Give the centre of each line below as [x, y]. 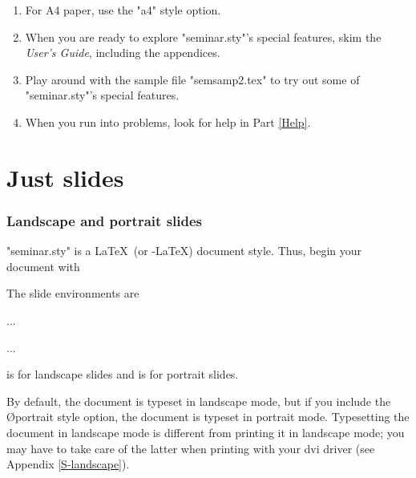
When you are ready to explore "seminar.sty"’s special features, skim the [203, 36]
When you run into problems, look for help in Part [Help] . [168, 122]
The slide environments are [73, 293]
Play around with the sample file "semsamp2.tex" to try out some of [192, 79]
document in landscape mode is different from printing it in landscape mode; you [206, 432]
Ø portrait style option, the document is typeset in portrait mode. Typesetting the [208, 417]
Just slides [65, 177]
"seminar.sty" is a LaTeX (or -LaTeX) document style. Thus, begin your [184, 251]
